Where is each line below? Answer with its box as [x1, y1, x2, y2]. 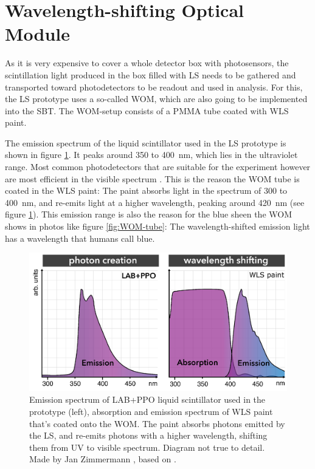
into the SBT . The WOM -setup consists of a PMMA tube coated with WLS [5, 104, 289, 117]
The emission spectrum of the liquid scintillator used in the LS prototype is [5, 136, 286, 149]
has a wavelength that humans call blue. [5, 231, 155, 244]
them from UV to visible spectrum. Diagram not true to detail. [29, 440, 265, 453]
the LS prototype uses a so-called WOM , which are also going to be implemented [5, 92, 308, 105]
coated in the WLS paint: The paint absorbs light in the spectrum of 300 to [5, 184, 288, 197]
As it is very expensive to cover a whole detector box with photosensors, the [5, 56, 289, 69]
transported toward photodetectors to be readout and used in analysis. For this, [5, 80, 303, 93]
